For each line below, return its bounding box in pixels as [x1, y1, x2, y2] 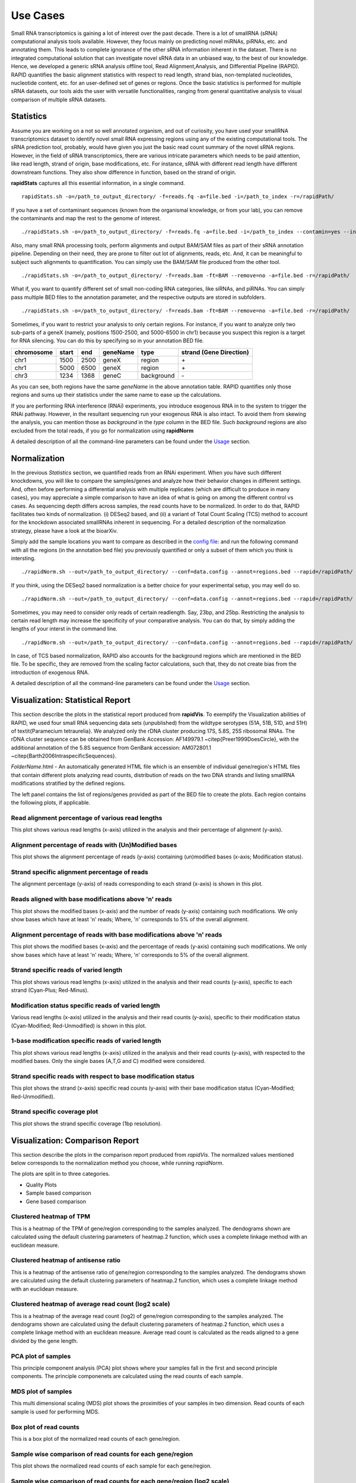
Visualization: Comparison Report [11, 1135, 139, 1145]
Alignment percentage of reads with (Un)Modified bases [11, 841, 177, 849]
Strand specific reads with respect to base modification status [11, 1072, 195, 1080]
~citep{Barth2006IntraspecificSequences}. [11, 752, 117, 759]
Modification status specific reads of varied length [11, 1001, 160, 1010]
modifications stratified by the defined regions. [11, 780, 126, 787]
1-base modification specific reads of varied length [11, 1037, 161, 1045]
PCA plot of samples [11, 1352, 71, 1360]
